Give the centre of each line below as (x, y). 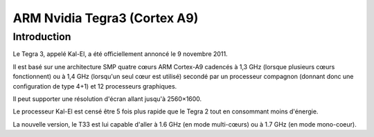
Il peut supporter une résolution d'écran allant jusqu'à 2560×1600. (107, 99)
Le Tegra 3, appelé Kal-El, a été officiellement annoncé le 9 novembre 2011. (120, 54)
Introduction (42, 37)
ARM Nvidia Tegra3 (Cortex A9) (106, 18)
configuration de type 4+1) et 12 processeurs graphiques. (95, 86)
